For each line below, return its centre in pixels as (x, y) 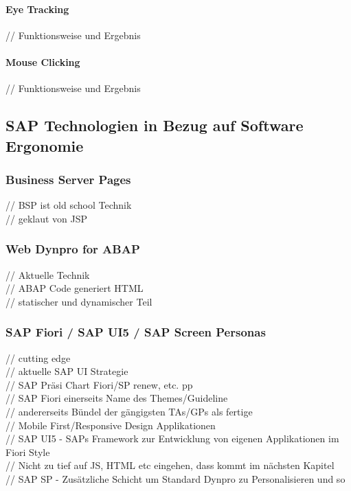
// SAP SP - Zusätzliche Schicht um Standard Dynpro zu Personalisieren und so (175, 478)
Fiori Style (28, 452)
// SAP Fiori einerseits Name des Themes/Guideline (117, 398)
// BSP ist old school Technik (69, 205)
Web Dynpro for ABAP (73, 249)
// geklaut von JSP (47, 218)
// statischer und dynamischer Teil (79, 301)
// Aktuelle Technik (48, 274)
